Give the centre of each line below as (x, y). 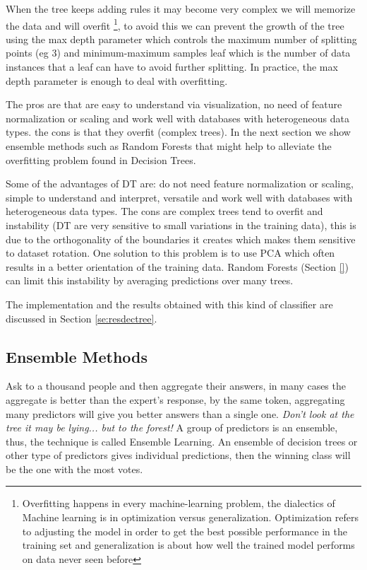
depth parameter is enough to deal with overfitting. (117, 80)
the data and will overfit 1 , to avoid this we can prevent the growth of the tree (175, 24)
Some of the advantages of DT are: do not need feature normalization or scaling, (180, 184)
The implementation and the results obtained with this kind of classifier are (169, 304)
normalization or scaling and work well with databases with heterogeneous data (178, 118)
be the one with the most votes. (74, 469)
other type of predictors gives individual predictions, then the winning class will (178, 455)
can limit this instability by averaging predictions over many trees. (150, 280)
